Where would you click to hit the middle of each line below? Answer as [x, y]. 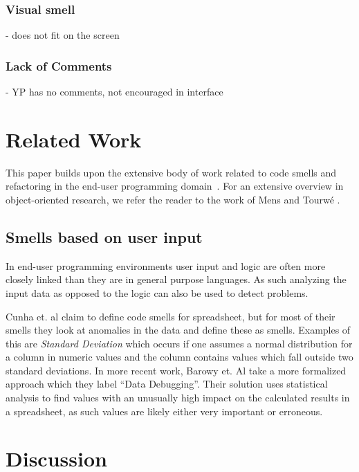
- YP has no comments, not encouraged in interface [114, 92]
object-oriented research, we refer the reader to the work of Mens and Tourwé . [173, 199]
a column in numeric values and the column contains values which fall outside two [179, 357]
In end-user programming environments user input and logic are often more [166, 265]
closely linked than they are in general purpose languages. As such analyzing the [176, 279]
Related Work [74, 139]
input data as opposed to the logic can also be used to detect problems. [157, 292]
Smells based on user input [104, 236]
